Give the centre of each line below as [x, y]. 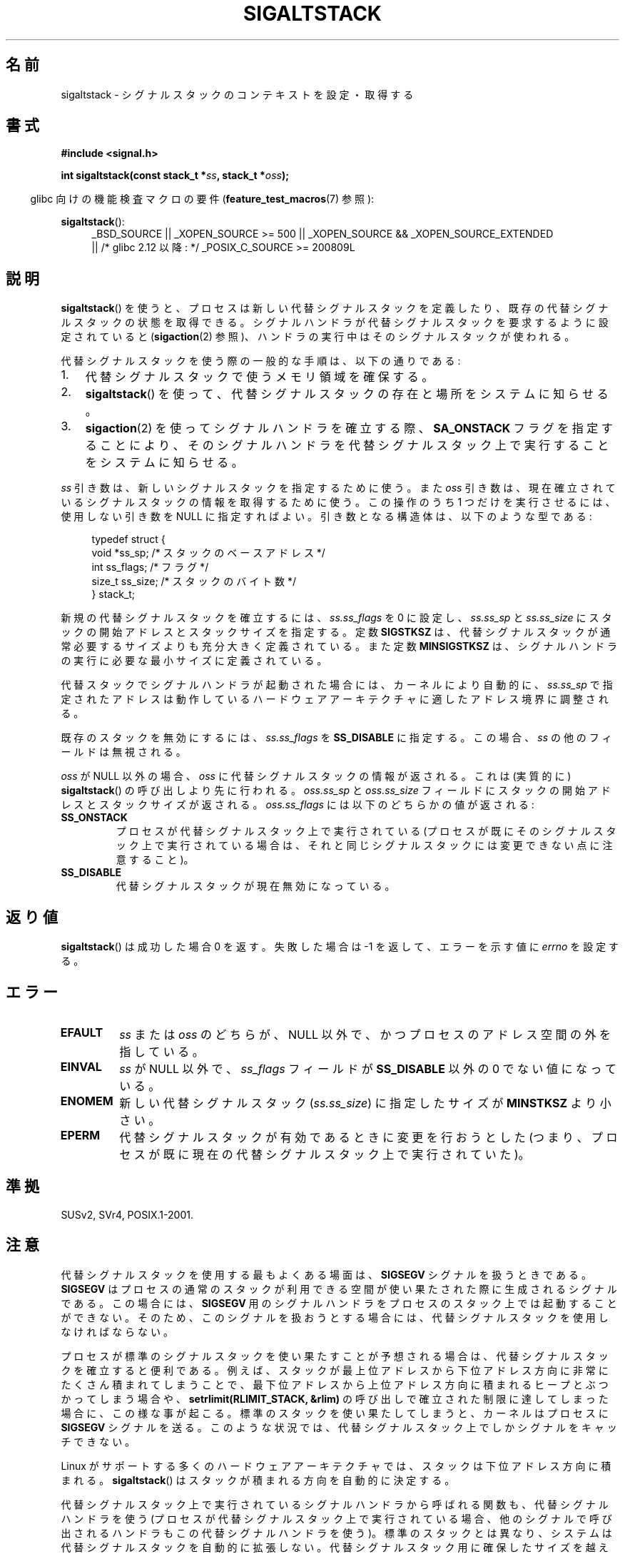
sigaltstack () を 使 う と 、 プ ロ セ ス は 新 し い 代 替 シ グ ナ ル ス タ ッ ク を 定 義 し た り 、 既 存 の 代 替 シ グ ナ [335, 308]
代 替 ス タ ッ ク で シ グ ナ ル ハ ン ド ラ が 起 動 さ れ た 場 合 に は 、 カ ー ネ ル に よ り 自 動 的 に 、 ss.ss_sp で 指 [337, 685]
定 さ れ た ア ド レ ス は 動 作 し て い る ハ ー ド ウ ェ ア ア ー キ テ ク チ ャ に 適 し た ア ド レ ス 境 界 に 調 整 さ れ [335, 699]
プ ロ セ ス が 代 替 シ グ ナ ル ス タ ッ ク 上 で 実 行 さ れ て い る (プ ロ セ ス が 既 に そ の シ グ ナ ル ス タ [366, 831]
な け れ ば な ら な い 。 [117, 1331]
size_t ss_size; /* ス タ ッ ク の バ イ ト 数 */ [194, 582]
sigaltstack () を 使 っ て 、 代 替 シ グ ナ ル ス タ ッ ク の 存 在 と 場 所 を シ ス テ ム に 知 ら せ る [347, 394]
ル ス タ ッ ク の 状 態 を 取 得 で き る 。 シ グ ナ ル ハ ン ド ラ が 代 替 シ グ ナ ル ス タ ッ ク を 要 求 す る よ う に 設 [335, 323]
